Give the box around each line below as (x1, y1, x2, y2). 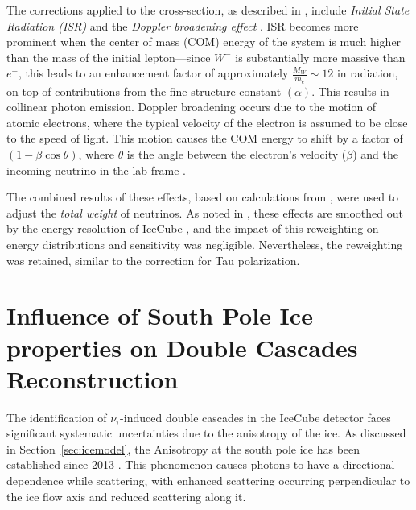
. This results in (311, 82, 389, 99)
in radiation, (336, 64, 398, 81)
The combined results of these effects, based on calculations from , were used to (6, 189, 399, 205)
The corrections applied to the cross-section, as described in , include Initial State (6, 2, 410, 18)
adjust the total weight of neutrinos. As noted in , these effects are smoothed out (6, 204, 403, 221)
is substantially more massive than (235, 48, 406, 65)
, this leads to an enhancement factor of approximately (18, 64, 289, 81)
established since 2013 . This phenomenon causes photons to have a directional (6, 456, 395, 473)
